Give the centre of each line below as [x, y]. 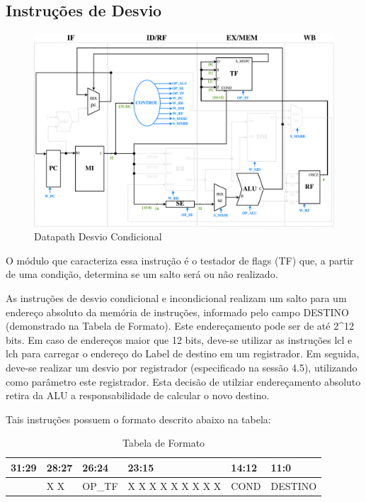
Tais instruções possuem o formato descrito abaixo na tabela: [138, 419]
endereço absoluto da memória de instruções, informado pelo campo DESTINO [177, 312]
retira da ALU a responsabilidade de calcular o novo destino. [138, 395]
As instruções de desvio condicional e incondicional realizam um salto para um [176, 298]
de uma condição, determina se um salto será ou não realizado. [142, 274]
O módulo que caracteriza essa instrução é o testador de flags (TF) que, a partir [180, 260]
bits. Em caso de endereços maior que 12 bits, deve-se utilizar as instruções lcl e [179, 339]
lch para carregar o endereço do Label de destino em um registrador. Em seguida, [183, 353]
